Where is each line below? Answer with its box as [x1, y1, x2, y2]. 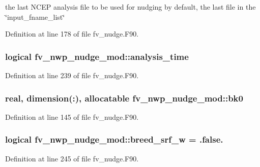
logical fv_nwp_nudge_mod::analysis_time [5, 50, 189, 62]
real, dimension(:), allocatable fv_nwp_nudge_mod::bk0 [5, 91, 243, 104]
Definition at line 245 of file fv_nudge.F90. [5, 153, 139, 163]
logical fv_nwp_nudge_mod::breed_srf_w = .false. [5, 133, 223, 146]
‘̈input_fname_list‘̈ [5, 11, 65, 22]
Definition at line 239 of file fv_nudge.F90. [5, 70, 139, 80]
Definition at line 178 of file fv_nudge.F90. [5, 28, 139, 39]
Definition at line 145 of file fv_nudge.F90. [5, 111, 139, 122]
